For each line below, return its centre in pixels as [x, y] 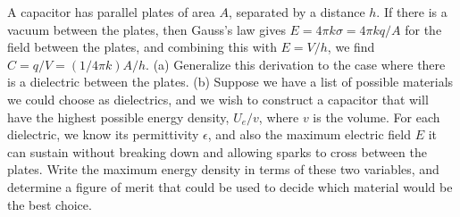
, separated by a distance [297, 12]
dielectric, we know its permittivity [103, 134]
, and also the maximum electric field [309, 134]
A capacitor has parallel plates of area [111, 12]
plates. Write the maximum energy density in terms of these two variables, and [223, 169]
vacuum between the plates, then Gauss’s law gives [146, 29]
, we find [351, 47]
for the [423, 29]
